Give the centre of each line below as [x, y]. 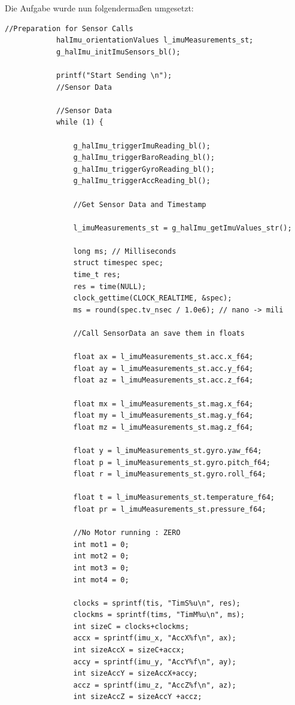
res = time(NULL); [110, 286]
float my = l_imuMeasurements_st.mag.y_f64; [163, 416]
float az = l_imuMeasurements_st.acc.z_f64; [163, 380]
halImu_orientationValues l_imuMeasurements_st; [155, 40]
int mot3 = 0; [101, 568]
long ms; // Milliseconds [125, 251]
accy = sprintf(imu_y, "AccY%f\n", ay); [155, 662]
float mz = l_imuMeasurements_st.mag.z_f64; [163, 427]
